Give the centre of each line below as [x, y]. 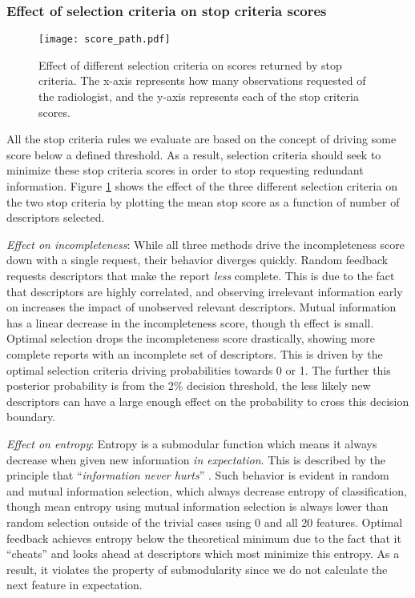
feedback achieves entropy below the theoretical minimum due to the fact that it [204, 538]
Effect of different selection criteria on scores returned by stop [190, 64]
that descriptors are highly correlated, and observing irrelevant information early [205, 291]
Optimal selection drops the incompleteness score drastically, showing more [191, 338]
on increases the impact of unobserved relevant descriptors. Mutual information [201, 307]
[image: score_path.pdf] [105, 40]
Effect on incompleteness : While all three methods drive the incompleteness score [205, 244]
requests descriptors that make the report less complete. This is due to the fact [201, 275]
